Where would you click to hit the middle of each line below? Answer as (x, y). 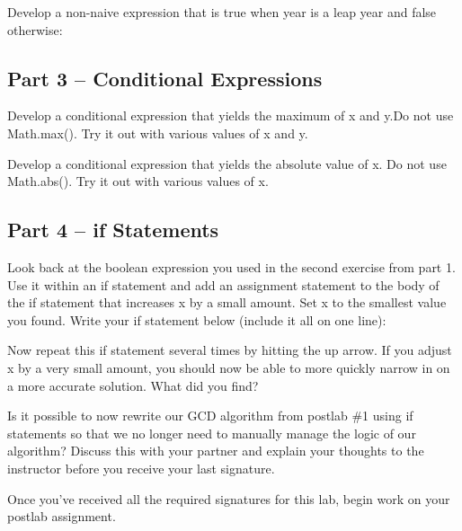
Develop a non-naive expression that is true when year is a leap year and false (222, 12)
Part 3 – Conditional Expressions (165, 78)
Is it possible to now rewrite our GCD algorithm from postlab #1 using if (210, 416)
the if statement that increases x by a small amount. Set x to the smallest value (227, 302)
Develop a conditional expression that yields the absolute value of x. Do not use (227, 163)
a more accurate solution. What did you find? (133, 385)
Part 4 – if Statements (113, 230)
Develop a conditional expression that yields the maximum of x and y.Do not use (231, 115)
